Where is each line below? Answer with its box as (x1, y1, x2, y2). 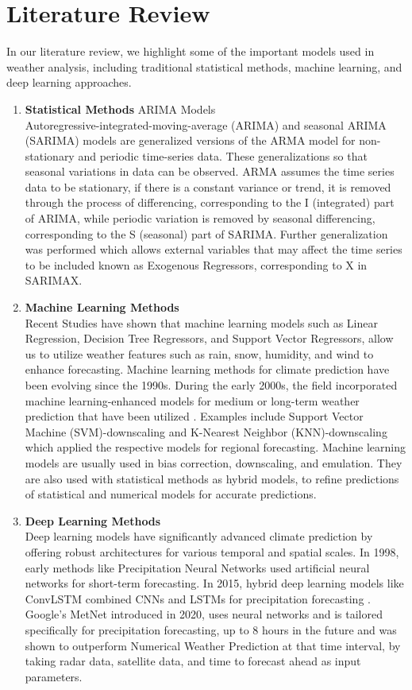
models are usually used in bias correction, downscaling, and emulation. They (25, 454, 402, 471)
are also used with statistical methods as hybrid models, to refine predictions (25, 470, 399, 486)
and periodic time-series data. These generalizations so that (78, 147, 368, 164)
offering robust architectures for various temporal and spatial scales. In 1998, (25, 543, 399, 560)
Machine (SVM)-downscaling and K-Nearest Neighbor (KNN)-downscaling (25, 423, 387, 440)
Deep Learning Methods (25, 512, 161, 529)
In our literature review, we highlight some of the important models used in (6, 43, 375, 60)
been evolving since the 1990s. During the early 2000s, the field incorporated (25, 377, 398, 393)
